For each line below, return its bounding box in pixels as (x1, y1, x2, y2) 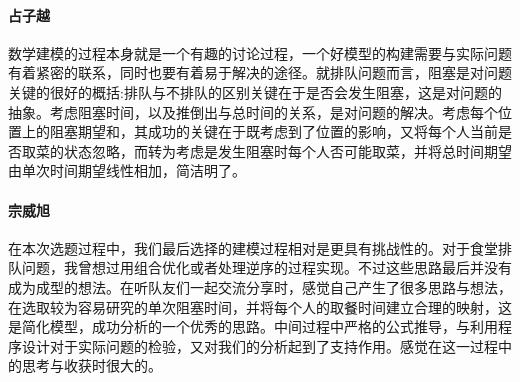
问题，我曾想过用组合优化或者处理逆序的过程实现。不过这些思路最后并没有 (21, 257, 512, 278)
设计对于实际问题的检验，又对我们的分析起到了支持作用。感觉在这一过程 (21, 335, 498, 356)
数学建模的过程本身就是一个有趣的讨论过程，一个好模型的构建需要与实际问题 (8, 42, 512, 63)
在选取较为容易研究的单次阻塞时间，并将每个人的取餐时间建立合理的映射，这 (8, 296, 512, 317)
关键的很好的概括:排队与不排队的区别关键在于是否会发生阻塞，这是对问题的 (8, 81, 502, 102)
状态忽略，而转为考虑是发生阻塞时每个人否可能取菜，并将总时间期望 (63, 140, 512, 161)
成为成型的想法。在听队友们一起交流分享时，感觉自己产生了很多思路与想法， (8, 276, 512, 297)
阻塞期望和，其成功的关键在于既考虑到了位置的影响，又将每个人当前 (49, 121, 498, 142)
